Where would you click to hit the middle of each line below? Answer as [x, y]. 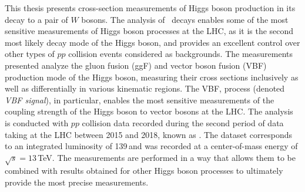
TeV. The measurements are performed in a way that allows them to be [167, 157]
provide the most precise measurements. [77, 182]
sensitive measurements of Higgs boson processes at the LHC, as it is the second [149, 31]
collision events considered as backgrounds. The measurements [181, 54]
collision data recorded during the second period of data [183, 122]
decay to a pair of [36, 19]
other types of [30, 54]
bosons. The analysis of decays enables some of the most [185, 19]
